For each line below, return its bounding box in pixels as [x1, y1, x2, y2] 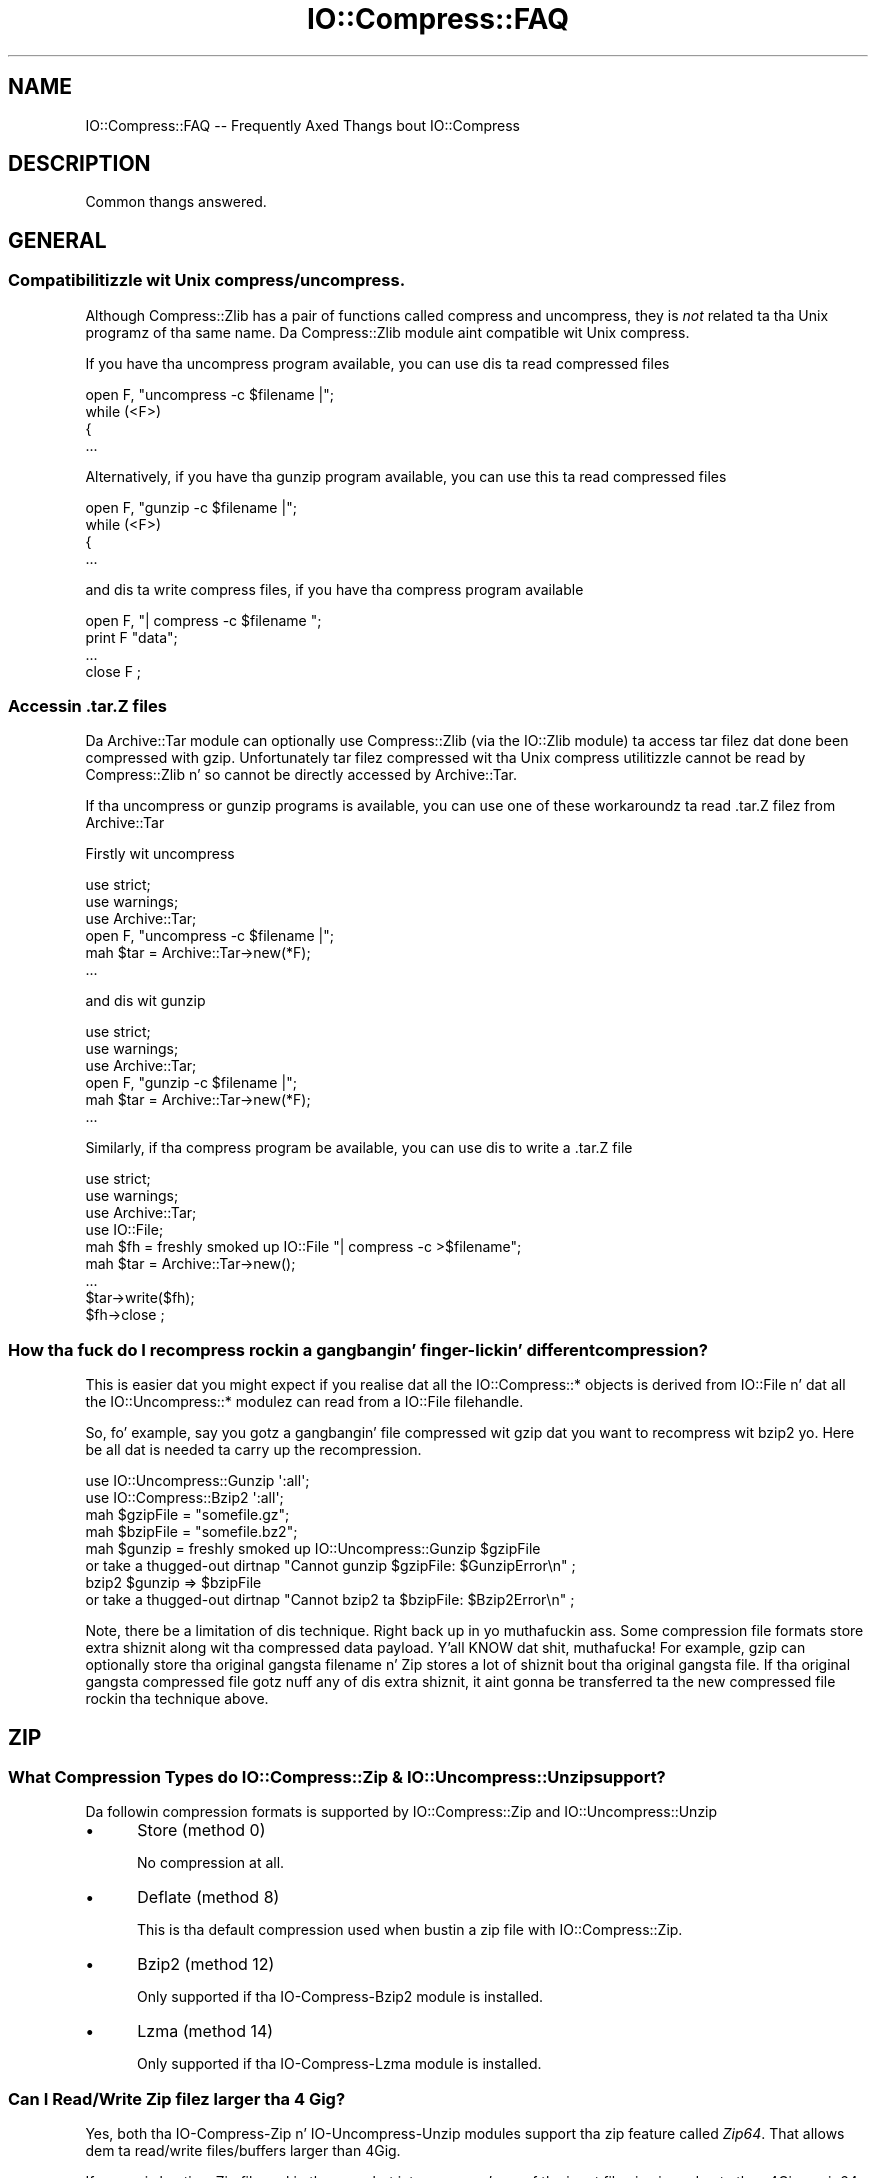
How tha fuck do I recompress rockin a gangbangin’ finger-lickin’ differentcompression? [8, 1339, 708, 1360]
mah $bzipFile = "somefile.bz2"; [85, 1523, 298, 1541]
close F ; [85, 662, 142, 680]
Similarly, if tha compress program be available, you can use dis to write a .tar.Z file [85, 1139, 633, 1157]
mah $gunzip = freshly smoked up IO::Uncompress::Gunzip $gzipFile [85, 1540, 541, 1558]
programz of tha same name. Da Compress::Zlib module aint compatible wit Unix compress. [85, 323, 690, 341]
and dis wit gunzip [85, 992, 206, 1010]
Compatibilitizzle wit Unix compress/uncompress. [8, 270, 406, 291]
